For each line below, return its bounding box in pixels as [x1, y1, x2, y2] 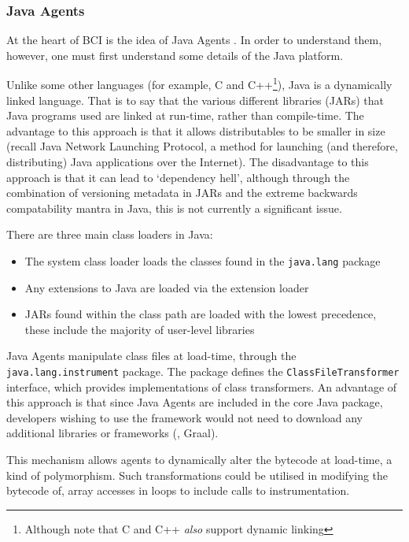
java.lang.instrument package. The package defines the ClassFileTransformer [6, 363, 400, 380]
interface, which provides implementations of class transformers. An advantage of [6, 378, 397, 395]
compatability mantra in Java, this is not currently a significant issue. [6, 199, 342, 216]
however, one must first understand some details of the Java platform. [6, 46, 344, 63]
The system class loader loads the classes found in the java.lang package [24, 253, 381, 269]
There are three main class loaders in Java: [6, 226, 213, 243]
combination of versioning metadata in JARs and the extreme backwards [6, 184, 358, 201]
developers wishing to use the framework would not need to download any [6, 409, 363, 425]
